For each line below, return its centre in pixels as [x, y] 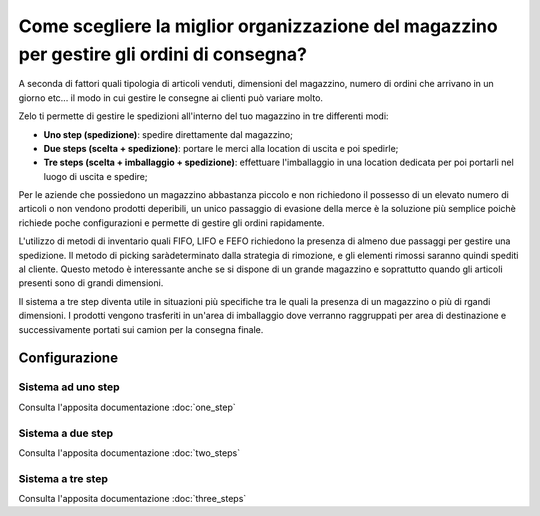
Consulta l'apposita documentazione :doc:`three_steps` [132, 499]
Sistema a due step [66, 433]
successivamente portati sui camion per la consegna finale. [141, 329]
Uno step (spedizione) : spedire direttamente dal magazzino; [168, 134]
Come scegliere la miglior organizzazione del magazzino [258, 26]
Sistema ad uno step [69, 387]
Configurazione [68, 358]
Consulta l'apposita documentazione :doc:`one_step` [127, 407]
